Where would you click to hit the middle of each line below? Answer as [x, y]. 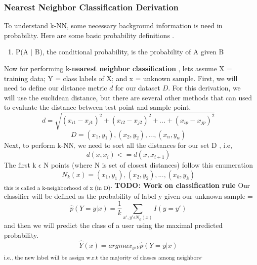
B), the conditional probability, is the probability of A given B [129, 52]
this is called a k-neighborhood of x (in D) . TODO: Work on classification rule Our [127, 185]
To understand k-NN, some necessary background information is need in [113, 25]
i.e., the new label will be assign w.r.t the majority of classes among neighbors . [104, 255]
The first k [20, 165]
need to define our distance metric [56, 88]
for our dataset [138, 88]
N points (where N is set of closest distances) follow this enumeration [148, 165]
